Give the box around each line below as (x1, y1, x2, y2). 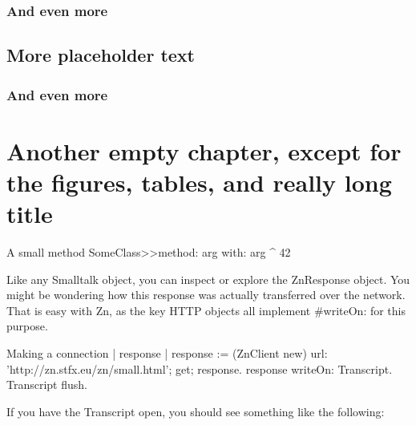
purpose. (6, 318, 48, 334)
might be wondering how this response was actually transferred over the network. (6, 286, 406, 303)
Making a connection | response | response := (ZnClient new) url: (6, 344, 328, 361)
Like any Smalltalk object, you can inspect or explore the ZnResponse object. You (6, 270, 410, 287)
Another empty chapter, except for (6, 134, 402, 167)
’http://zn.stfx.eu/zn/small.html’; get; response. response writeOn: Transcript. (6, 360, 393, 377)
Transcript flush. (6, 376, 87, 393)
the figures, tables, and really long (6, 165, 392, 198)
